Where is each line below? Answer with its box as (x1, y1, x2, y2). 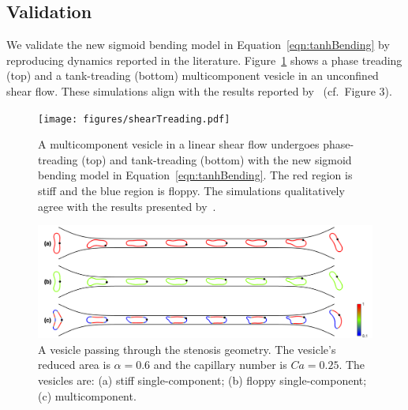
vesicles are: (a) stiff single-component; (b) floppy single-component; (38, 371, 367, 388)
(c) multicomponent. (38, 387, 137, 404)
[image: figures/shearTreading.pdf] (38, 113, 230, 125)
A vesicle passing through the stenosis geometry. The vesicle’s (38, 340, 336, 357)
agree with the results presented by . (38, 197, 216, 214)
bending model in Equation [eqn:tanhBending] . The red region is (38, 167, 353, 183)
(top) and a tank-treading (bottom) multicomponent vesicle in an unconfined (6, 67, 379, 84)
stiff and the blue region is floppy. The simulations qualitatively (38, 182, 345, 199)
